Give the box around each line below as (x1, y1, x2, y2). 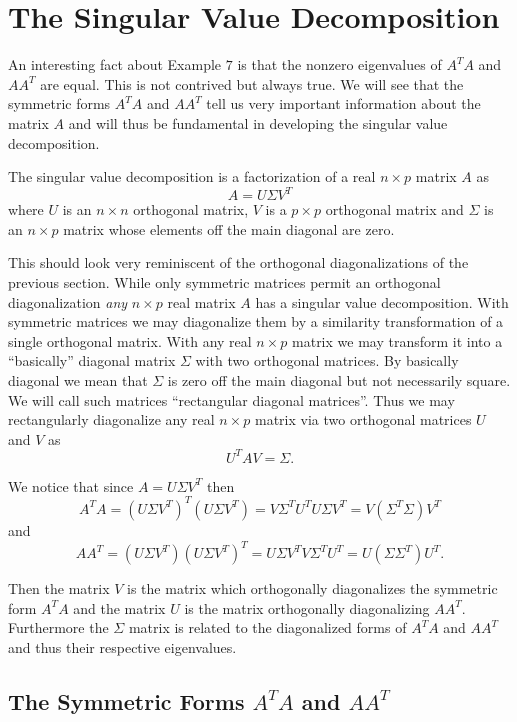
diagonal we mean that (8, 369, 148, 390)
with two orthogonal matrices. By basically (195, 350, 459, 371)
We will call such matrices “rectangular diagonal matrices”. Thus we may (8, 389, 455, 410)
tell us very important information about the (206, 93, 481, 114)
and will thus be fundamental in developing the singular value (68, 112, 448, 133)
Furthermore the (8, 617, 109, 638)
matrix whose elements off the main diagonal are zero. (63, 218, 395, 239)
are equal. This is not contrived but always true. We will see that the (40, 73, 464, 94)
